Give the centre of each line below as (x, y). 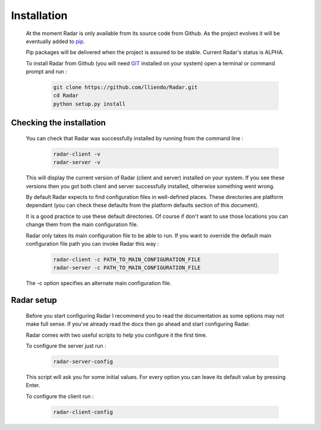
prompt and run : (46, 72)
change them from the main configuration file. (82, 225)
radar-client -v (77, 154)
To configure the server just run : (66, 346)
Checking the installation (59, 123)
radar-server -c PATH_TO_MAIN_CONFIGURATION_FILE (127, 268)
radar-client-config (83, 412)
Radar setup (34, 300)
